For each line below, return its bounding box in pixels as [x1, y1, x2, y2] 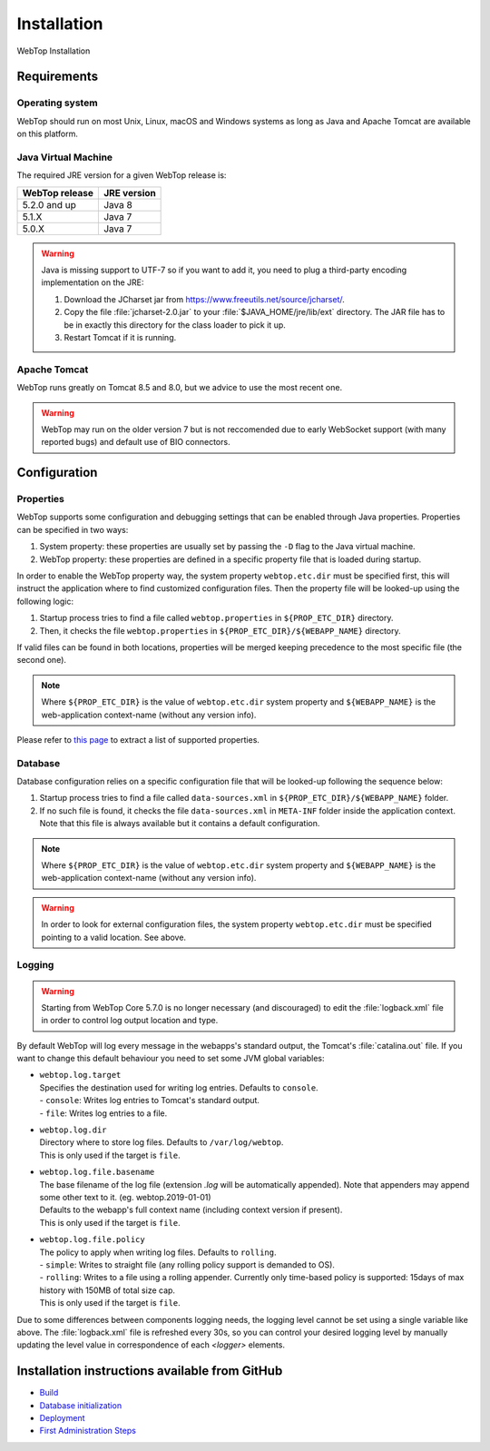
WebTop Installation [16, 45, 91, 56]
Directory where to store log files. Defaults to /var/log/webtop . [39, 1137, 284, 1148]
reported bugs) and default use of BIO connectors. [41, 437, 230, 448]
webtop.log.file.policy [39, 1235, 145, 1245]
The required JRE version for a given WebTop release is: [16, 170, 227, 181]
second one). [16, 655, 67, 666]
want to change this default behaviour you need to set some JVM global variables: [16, 1053, 325, 1064]
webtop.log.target [39, 1070, 122, 1081]
